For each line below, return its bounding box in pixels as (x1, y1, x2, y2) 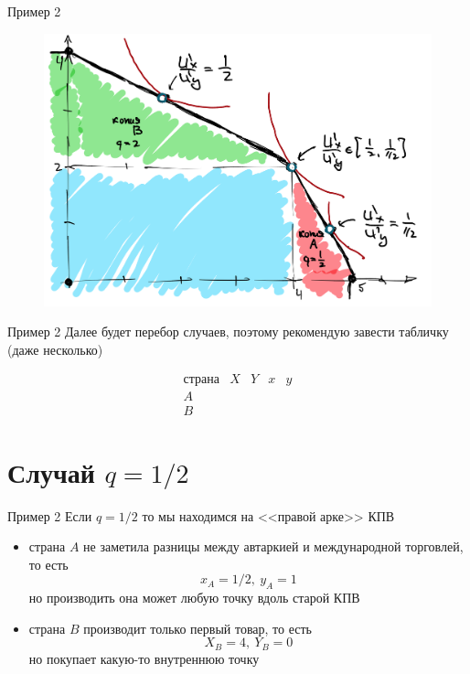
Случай (7, 453, 95, 490)
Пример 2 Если (7, 506, 92, 525)
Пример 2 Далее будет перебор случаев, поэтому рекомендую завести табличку (7, 322, 449, 341)
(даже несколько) (7, 339, 103, 358)
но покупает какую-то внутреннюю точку (28, 648, 260, 668)
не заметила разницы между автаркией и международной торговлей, (83, 537, 464, 556)
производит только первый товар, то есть (83, 618, 312, 637)
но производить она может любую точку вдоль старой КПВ (28, 588, 360, 607)
